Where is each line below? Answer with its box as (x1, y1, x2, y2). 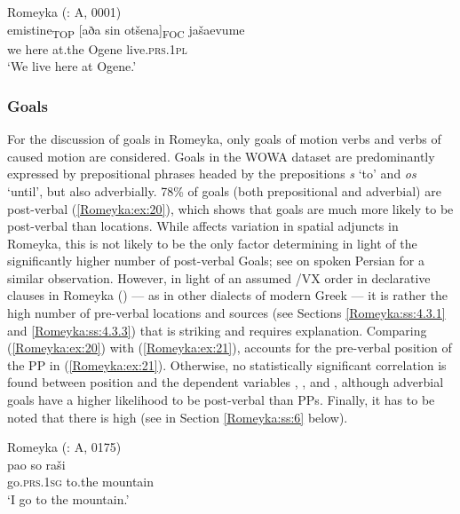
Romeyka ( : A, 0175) (7, 438, 122, 456)
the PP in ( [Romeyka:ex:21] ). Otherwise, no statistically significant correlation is (7, 355, 447, 374)
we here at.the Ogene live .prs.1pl (7, 39, 187, 58)
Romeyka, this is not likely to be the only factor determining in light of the (7, 233, 417, 252)
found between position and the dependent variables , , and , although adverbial (7, 373, 444, 391)
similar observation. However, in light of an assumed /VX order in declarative (7, 268, 431, 287)
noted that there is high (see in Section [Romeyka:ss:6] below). (7, 407, 348, 426)
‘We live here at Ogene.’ (7, 57, 137, 75)
